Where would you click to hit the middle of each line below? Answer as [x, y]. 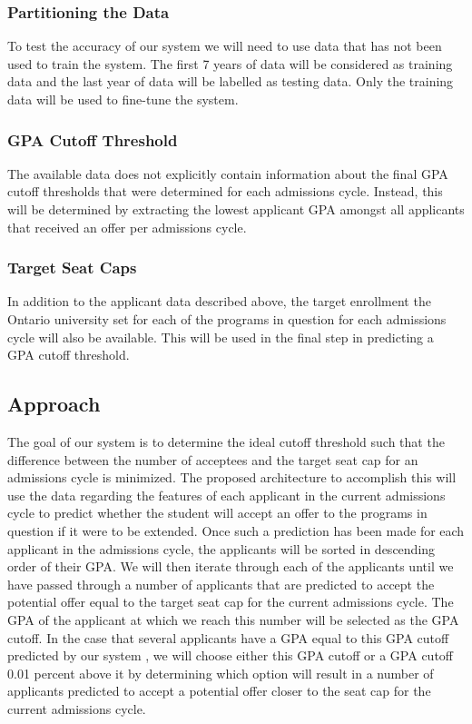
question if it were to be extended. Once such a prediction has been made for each [236, 530]
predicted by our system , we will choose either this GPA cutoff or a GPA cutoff [231, 655]
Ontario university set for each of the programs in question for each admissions [227, 319]
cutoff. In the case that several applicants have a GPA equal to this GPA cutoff [228, 637]
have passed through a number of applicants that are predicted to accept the [221, 584]
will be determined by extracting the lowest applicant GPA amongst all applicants [236, 209]
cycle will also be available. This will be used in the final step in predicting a [221, 337]
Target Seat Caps [72, 268]
